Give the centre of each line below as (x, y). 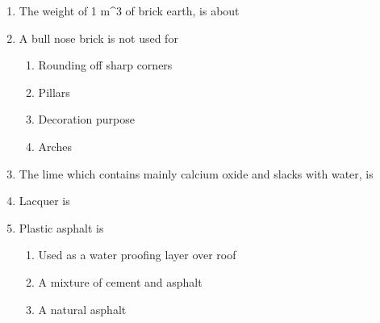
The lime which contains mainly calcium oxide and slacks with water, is (196, 173)
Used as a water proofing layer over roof (137, 255)
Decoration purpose (86, 119)
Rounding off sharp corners (105, 65)
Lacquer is (44, 201)
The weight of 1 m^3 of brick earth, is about (129, 10)
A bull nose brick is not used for (98, 38)
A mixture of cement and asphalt (120, 281)
